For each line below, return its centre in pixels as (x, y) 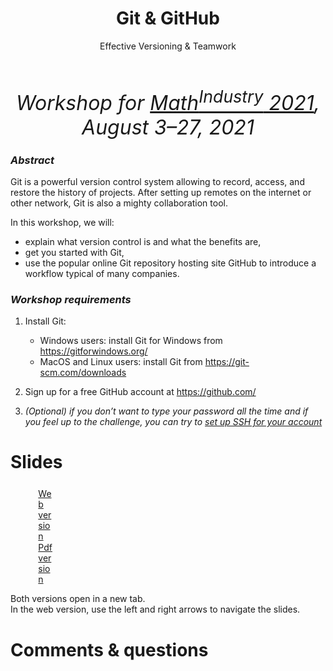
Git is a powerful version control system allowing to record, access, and (157, 181)
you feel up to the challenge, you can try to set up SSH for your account (173, 422)
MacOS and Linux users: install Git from (121, 362)
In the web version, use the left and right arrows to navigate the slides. (155, 609)
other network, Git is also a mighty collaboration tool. (119, 203)
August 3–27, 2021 (168, 127)
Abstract (32, 160)
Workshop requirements (71, 299)
